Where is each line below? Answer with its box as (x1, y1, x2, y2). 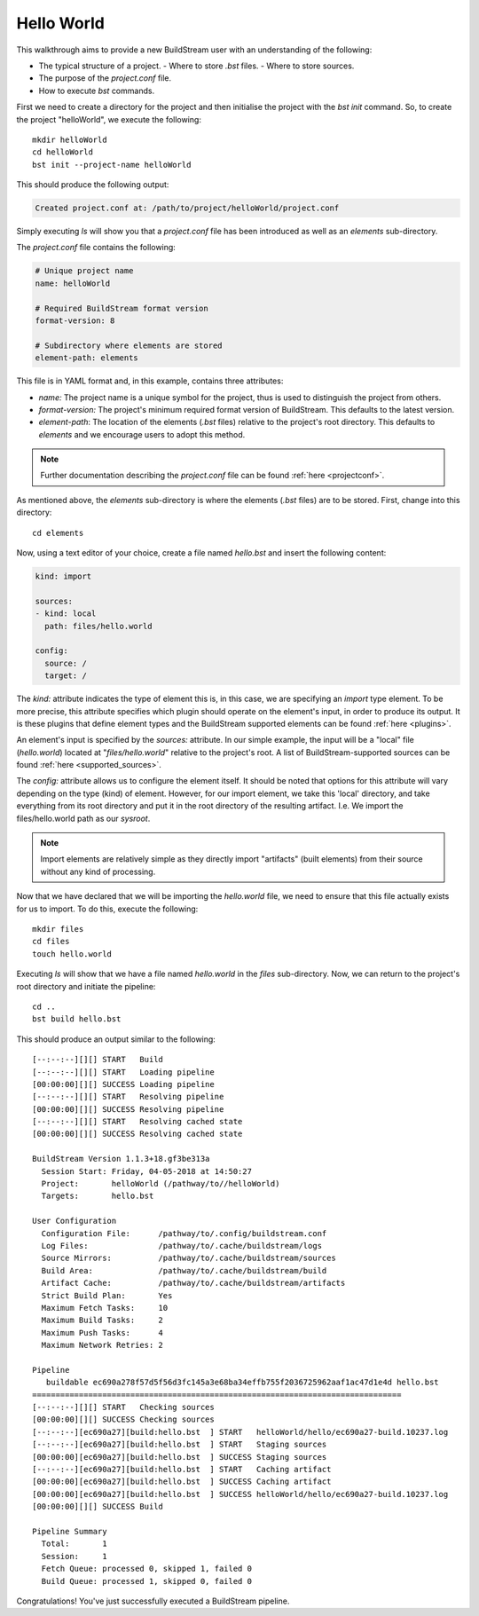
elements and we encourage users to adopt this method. (38, 429, 246, 439)
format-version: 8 (35, 315, 115, 326)
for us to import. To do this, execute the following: (16, 903, 199, 914)
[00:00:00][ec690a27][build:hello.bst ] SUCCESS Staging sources (32, 1452, 327, 1462)
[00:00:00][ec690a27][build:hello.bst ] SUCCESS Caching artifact (32, 1477, 332, 1486)
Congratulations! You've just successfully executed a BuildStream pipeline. (16, 1596, 290, 1606)
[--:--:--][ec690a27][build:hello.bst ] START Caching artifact (32, 1464, 332, 1474)
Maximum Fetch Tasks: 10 (41, 1303, 169, 1313)
